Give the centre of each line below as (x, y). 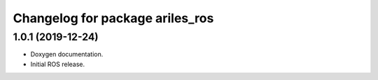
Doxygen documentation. (67, 54)
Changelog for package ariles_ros (113, 18)
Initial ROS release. (58, 64)
